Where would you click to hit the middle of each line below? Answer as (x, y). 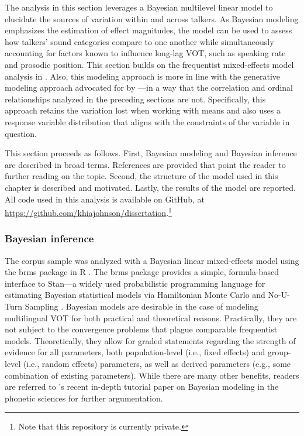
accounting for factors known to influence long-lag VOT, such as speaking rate (145, 53)
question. (21, 133)
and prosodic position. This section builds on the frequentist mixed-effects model (149, 64)
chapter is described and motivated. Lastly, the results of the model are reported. (150, 187)
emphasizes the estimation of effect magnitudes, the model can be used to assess (148, 30)
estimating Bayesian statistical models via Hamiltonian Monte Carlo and (135, 295)
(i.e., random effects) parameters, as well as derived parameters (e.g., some (157, 363)
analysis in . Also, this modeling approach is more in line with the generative (143, 76)
